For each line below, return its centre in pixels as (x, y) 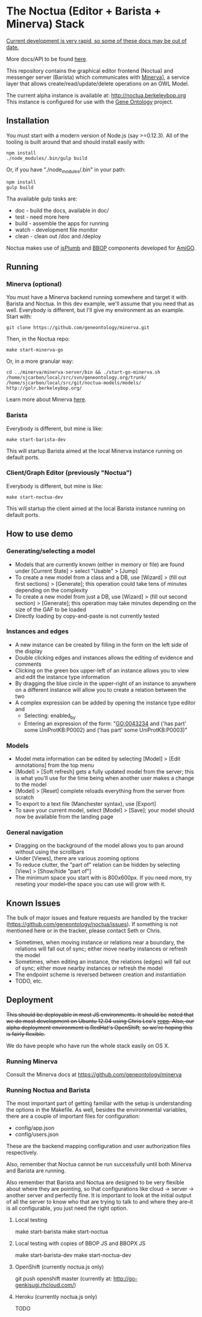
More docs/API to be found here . (47, 59)
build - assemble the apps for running (62, 223)
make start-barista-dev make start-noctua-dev (73, 1255)
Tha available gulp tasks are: (42, 199)
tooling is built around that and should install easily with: (76, 142)
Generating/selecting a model (51, 551)
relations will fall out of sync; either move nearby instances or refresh (101, 949)
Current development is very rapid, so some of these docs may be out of (96, 41)
